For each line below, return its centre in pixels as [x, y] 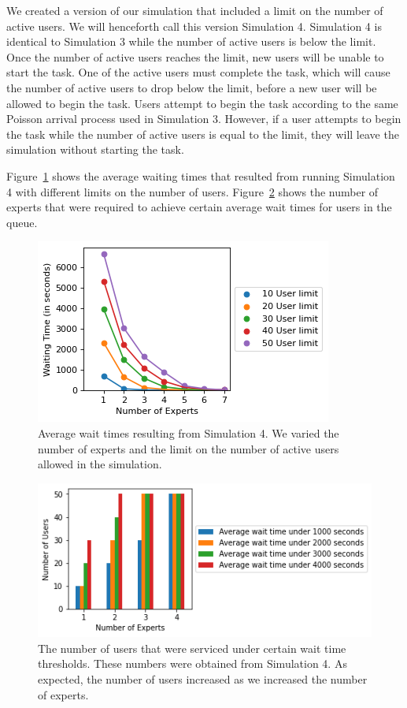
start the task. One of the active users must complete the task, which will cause [198, 72]
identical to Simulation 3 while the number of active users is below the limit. [191, 41]
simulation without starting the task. [95, 149]
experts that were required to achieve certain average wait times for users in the [199, 207]
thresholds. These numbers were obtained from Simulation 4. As [192, 663]
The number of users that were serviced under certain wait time [192, 648]
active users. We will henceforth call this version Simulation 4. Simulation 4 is [194, 26]
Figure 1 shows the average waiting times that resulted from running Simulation [201, 175]
